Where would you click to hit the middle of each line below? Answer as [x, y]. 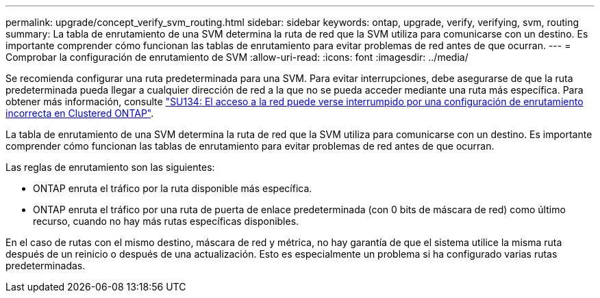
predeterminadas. [46, 266]
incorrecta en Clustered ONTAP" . [80, 113]
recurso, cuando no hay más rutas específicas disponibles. [166, 221]
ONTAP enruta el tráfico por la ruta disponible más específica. [173, 188]
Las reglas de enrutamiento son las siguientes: [110, 167]
